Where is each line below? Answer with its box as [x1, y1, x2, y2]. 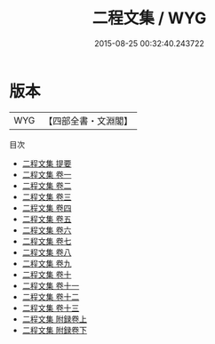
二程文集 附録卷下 [21, 324, 87, 335]
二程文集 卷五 [21, 213, 72, 224]
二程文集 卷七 [21, 236, 72, 246]
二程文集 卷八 [21, 246, 72, 258]
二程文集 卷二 [21, 180, 72, 191]
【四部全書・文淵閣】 [44, 115, 133, 127]
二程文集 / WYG [92, 8, 207, 28]
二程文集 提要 [21, 157, 72, 169]
